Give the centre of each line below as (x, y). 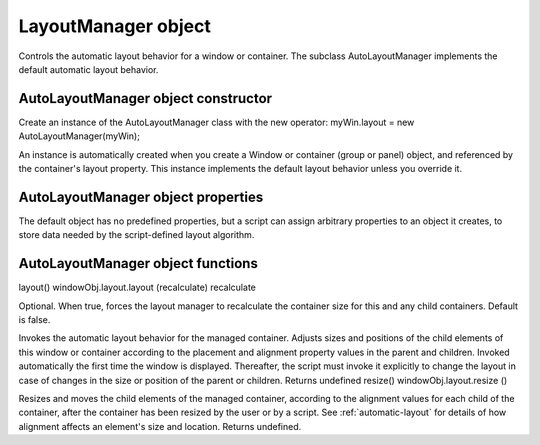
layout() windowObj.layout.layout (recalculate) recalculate (137, 287)
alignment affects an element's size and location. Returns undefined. (160, 426)
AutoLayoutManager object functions (138, 263)
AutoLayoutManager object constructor (145, 98)
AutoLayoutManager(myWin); (79, 136)
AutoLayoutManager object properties (141, 196)
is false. (34, 319)
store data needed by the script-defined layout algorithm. (136, 235)
